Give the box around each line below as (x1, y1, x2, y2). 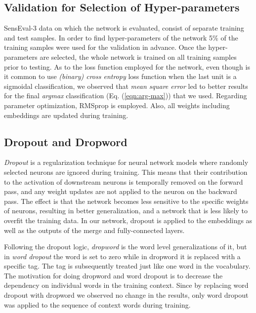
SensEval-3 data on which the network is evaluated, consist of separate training (4, 23, 244, 33)
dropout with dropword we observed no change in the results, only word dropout (4, 290, 249, 300)
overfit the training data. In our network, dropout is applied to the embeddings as (4, 215, 253, 225)
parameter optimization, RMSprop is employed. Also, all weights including (4, 100, 230, 110)
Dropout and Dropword (4, 134, 128, 149)
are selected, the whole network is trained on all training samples (40, 51, 237, 62)
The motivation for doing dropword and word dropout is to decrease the (4, 270, 223, 280)
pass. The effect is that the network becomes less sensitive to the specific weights (4, 196, 249, 206)
